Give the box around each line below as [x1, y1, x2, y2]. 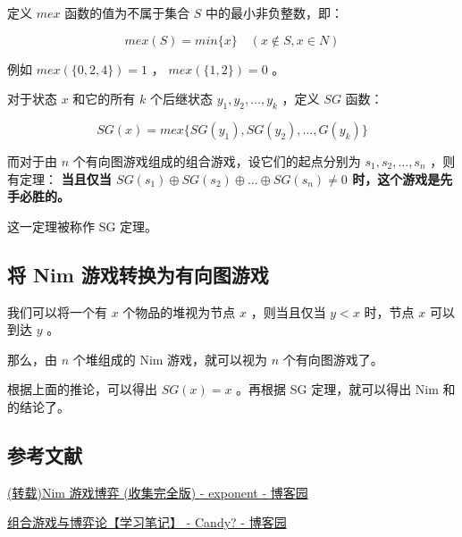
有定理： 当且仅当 [7, 169, 112, 188]
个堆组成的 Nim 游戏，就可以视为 [72, 349, 268, 368]
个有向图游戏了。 [282, 349, 383, 368]
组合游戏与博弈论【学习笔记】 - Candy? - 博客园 [7, 513, 287, 532]
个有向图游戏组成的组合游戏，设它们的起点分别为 [72, 151, 361, 170]
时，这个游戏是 [352, 169, 441, 188]
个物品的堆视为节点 [122, 302, 236, 321]
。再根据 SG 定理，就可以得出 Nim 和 [236, 380, 456, 399]
